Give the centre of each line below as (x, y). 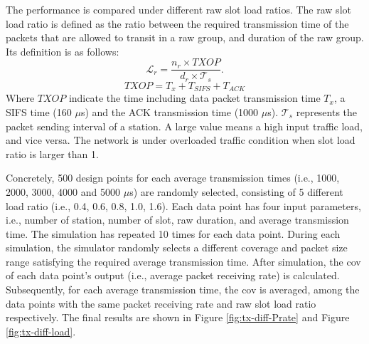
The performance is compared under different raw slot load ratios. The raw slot (178, 9)
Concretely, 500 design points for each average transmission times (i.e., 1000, (173, 178)
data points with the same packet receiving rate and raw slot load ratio (161, 303)
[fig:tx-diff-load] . (41, 331)
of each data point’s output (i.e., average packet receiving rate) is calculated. (173, 275)
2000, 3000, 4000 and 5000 (63, 191)
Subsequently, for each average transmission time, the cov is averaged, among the (183, 290)
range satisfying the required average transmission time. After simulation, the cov (183, 261)
